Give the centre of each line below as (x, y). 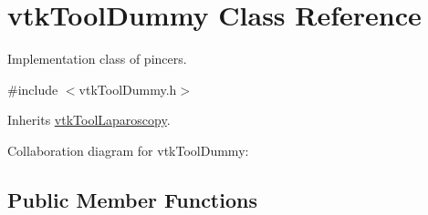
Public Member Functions (132, 199)
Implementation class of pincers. (97, 59)
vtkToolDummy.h (128, 89)
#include (33, 89)
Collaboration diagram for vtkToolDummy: (128, 150)
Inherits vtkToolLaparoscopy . (89, 120)
